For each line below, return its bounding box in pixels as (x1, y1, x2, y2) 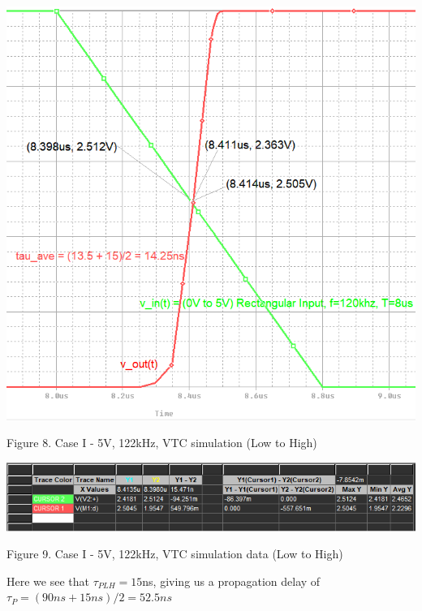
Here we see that (6, 572, 89, 589)
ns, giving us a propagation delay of (142, 572, 321, 589)
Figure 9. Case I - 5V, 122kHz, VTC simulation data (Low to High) (6, 545, 343, 562)
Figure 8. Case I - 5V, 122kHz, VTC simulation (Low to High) (6, 434, 317, 451)
